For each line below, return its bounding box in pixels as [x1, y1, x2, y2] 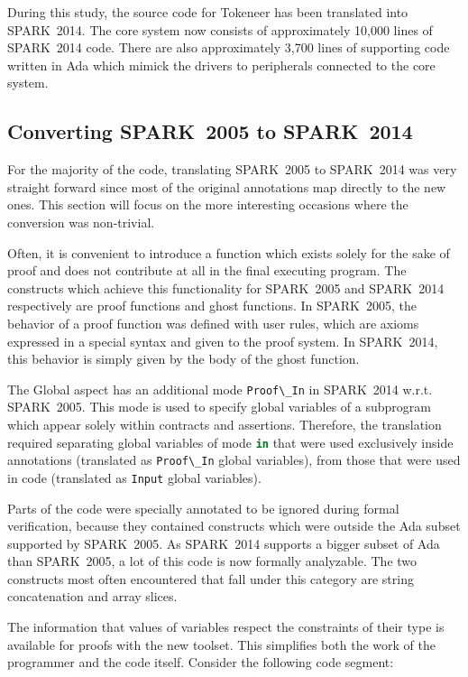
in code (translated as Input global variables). [7, 468, 262, 487]
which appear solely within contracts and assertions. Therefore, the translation [7, 414, 442, 433]
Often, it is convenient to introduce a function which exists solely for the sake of [7, 243, 450, 262]
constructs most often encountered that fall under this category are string [7, 569, 414, 588]
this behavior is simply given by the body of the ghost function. [7, 349, 360, 368]
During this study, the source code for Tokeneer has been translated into [7, 3, 408, 21]
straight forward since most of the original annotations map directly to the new [7, 177, 446, 196]
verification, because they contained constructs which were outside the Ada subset [7, 516, 461, 535]
